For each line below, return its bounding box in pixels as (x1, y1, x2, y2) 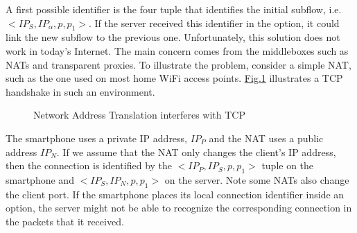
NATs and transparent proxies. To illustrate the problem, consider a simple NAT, (6, 57, 351, 71)
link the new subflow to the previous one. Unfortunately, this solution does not (6, 30, 340, 44)
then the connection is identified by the (6, 158, 173, 173)
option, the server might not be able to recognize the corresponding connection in (6, 200, 352, 215)
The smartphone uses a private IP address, (6, 130, 188, 145)
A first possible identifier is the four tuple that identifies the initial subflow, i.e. (6, 2, 342, 16)
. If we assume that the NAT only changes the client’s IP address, (56, 144, 336, 159)
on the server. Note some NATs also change (164, 172, 349, 187)
